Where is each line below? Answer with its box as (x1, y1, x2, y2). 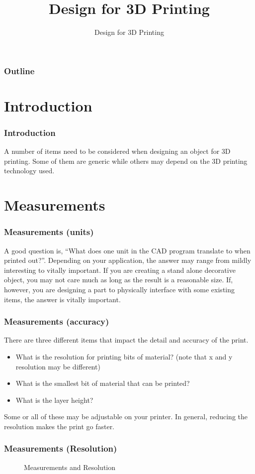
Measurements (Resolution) (4, 442, 117, 455)
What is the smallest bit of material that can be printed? (15, 378, 190, 388)
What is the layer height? (15, 394, 93, 405)
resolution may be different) (15, 361, 100, 371)
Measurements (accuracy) (4, 315, 109, 328)
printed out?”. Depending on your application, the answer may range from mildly (4, 255, 252, 265)
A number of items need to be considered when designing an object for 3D (4, 146, 231, 156)
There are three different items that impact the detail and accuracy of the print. (4, 335, 249, 345)
